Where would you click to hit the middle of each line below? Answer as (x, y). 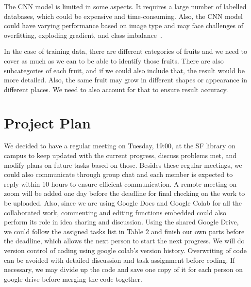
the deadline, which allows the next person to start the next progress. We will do (124, 241)
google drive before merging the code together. (73, 279)
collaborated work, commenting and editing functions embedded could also (115, 212)
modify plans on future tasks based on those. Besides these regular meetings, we (123, 165)
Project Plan (47, 122)
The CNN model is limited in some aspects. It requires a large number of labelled (125, 6)
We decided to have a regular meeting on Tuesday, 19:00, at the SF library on (120, 146)
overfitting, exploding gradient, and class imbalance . (83, 35)
